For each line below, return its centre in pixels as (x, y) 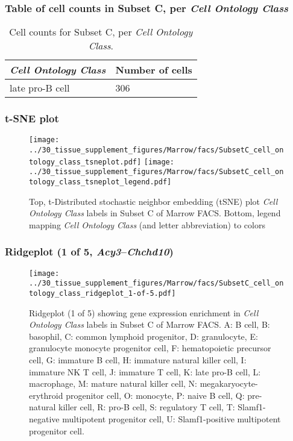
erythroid (46, 395)
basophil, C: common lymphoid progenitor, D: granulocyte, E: (143, 336)
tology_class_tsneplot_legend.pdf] (100, 182)
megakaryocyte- (229, 383)
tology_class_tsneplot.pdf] (85, 162)
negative (44, 419)
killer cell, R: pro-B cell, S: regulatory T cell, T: (147, 407)
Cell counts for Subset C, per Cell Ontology (101, 32)
